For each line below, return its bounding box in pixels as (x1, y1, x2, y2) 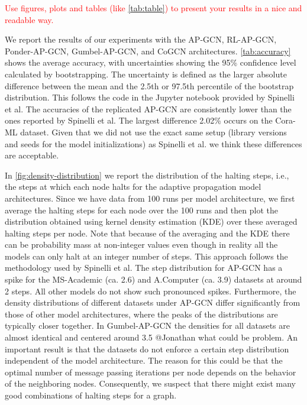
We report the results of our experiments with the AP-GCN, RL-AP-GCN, (5, 33, 277, 46)
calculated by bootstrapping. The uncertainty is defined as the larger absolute (5, 67, 287, 80)
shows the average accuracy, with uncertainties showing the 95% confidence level (5, 56, 296, 69)
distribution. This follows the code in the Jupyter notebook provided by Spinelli (5, 91, 295, 103)
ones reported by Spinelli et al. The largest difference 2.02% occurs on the (5, 114, 273, 127)
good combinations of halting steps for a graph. (5, 389, 177, 401)
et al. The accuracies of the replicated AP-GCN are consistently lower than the (5, 102, 292, 115)
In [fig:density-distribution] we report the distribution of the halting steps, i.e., (5, 169, 289, 181)
